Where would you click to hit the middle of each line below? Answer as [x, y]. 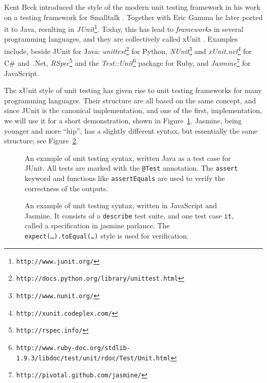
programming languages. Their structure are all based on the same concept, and [130, 100]
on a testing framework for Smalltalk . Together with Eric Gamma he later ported [133, 17]
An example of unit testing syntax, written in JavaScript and [121, 205]
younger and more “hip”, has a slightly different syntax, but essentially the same [131, 130]
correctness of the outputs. [66, 188]
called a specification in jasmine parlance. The [97, 225]
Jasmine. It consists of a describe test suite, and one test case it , [129, 215]
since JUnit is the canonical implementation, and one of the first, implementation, [133, 110]
